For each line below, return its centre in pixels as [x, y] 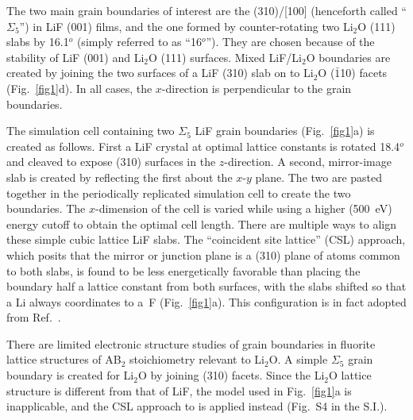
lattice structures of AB [64, 359]
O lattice [350, 375]
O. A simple [298, 359]
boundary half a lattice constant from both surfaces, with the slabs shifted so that [206, 286]
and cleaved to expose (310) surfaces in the [111, 162]
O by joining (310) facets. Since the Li [231, 375]
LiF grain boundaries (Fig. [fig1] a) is [285, 131]
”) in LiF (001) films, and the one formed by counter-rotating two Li [186, 26]
